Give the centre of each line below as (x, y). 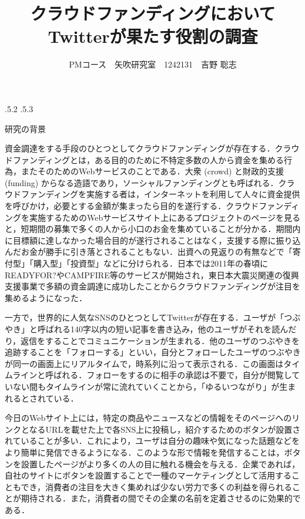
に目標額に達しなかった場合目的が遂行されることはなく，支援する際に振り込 (153, 240)
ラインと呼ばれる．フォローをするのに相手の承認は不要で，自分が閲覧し (152, 375)
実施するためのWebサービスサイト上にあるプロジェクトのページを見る (165, 217)
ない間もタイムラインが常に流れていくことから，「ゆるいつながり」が (146, 386)
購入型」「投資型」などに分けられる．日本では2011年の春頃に (150, 263)
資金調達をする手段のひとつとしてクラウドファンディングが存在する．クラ (148, 148)
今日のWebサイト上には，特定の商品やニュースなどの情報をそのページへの (148, 418)
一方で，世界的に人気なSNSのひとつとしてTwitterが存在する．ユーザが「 (145, 317)
